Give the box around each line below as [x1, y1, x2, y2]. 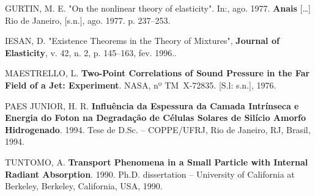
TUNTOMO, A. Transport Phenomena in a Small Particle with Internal [5, 155, 308, 168]
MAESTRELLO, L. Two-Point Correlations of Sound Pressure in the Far [5, 67, 310, 79]
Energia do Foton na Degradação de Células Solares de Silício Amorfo [5, 111, 306, 124]
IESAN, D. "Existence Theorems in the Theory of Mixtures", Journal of [5, 34, 280, 47]
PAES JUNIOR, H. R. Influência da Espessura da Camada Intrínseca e [5, 99, 299, 112]
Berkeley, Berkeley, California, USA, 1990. [5, 180, 163, 192]
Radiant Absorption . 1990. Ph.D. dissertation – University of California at [5, 167, 295, 180]
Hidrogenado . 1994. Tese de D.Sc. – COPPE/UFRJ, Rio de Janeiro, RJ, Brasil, [5, 123, 311, 136]
